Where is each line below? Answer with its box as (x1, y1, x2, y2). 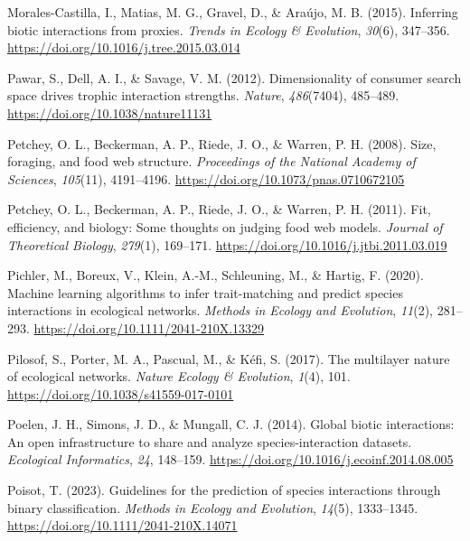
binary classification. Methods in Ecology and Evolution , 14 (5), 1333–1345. (7, 498, 418, 517)
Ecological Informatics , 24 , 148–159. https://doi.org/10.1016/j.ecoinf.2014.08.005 (7, 450, 454, 469)
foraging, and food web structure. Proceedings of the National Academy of (7, 152, 416, 171)
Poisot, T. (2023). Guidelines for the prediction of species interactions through (7, 480, 441, 499)
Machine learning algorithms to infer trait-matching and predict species (7, 283, 403, 302)
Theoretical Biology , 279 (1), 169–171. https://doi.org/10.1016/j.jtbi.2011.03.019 (7, 235, 447, 254)
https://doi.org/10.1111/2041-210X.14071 (7, 516, 238, 535)
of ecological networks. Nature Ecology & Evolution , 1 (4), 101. (7, 367, 351, 386)
